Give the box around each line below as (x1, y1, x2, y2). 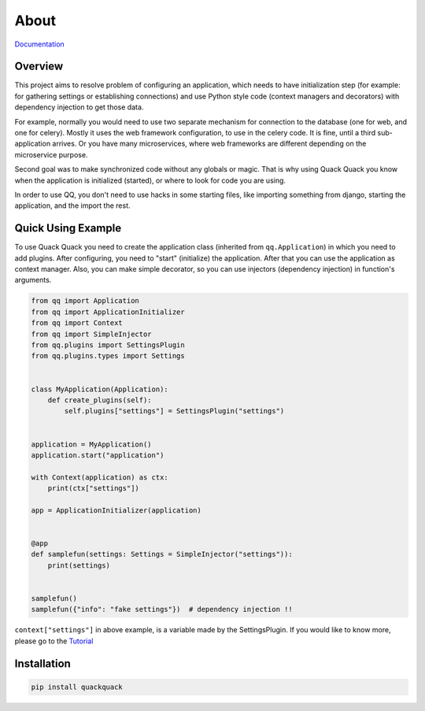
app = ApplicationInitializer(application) (31, 505, 202, 515)
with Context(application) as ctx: (31, 472, 168, 482)
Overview (14, 60, 64, 73)
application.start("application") (31, 450, 164, 460)
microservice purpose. (14, 150, 88, 159)
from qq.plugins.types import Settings (31, 351, 185, 361)
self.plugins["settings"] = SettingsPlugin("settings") (64, 406, 285, 416)
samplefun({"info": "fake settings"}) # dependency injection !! (31, 605, 293, 614)
